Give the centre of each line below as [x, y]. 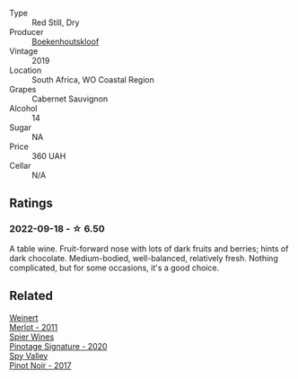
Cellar [20, 166]
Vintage [24, 51]
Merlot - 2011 [34, 327]
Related [31, 296]
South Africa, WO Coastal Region [93, 79]
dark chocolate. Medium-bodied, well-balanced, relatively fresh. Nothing [144, 258]
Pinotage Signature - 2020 [58, 346]
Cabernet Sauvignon [70, 99]
